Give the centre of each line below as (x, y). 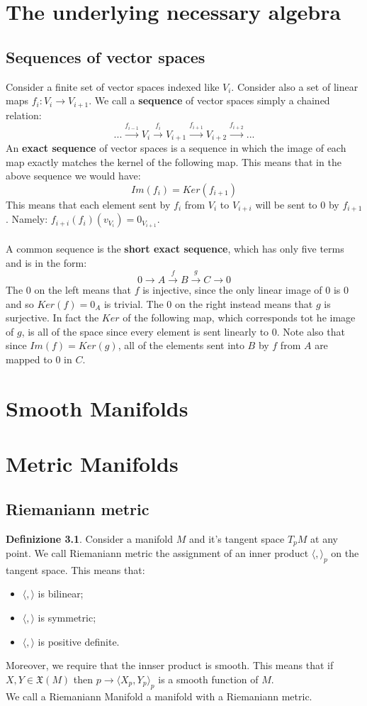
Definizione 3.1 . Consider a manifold (89, 538)
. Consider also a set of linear (295, 86)
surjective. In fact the (52, 318)
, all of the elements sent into (181, 345)
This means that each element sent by (88, 204)
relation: (24, 115)
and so (20, 303)
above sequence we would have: (73, 176)
